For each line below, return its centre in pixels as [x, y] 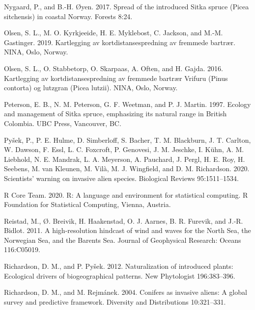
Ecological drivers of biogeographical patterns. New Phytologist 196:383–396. [120, 275]
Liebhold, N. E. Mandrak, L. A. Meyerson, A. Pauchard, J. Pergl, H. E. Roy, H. [125, 159]
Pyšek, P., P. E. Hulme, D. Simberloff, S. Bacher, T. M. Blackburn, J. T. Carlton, [127, 140]
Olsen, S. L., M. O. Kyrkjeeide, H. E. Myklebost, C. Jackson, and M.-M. [113, 33]
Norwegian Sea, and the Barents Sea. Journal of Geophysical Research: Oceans [123, 240]
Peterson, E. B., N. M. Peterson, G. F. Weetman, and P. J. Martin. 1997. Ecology [127, 104]
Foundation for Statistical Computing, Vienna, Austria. [87, 204]
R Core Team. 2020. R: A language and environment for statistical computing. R [126, 194]
